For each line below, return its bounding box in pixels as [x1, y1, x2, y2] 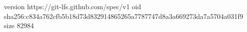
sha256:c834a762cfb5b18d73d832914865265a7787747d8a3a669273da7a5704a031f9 [4, 11, 243, 21]
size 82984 [4, 20, 34, 31]
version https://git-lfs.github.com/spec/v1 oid [4, 1, 141, 11]
